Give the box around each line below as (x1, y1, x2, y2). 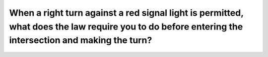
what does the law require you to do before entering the (9, 21, 243, 32)
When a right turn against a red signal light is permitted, (9, 7, 244, 18)
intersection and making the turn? (9, 35, 152, 46)
